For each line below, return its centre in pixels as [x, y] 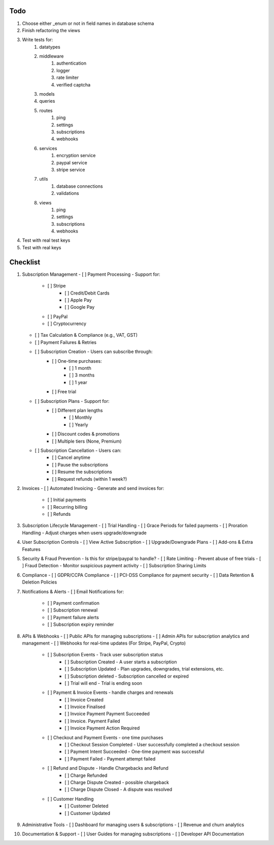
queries [47, 101]
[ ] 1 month [80, 368]
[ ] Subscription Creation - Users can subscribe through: [94, 352]
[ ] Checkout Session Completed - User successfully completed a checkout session [152, 745]
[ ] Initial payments [67, 500]
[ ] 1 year [78, 382]
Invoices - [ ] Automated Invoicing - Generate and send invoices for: [93, 488]
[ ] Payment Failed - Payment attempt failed [110, 759]
